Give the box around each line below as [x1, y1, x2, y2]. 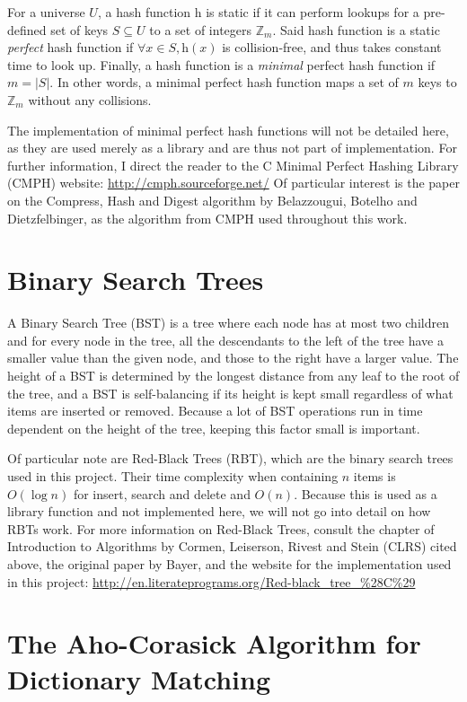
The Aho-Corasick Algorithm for [7, 625, 421, 662]
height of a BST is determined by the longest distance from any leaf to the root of [7, 366, 460, 385]
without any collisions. [28, 90, 152, 109]
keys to [418, 73, 457, 92]
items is [353, 467, 396, 485]
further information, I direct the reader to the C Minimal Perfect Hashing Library [7, 155, 459, 174]
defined [7, 20, 47, 39]
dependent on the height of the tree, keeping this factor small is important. [7, 418, 420, 437]
